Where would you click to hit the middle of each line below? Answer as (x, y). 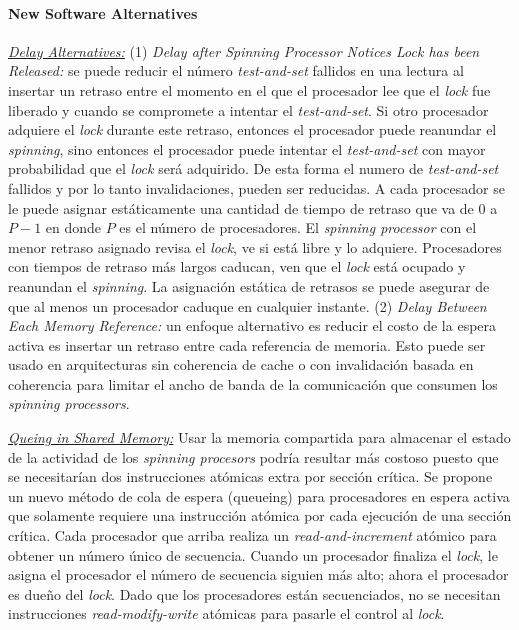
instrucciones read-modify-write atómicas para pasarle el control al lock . (226, 613)
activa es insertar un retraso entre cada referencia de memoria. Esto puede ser (247, 344)
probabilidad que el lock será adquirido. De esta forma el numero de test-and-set (253, 168)
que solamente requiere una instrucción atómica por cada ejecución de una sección (260, 515)
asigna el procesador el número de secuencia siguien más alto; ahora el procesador (258, 574)
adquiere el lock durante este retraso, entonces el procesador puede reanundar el (252, 129)
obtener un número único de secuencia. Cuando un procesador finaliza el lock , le (253, 554)
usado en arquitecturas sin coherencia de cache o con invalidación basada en (241, 364)
